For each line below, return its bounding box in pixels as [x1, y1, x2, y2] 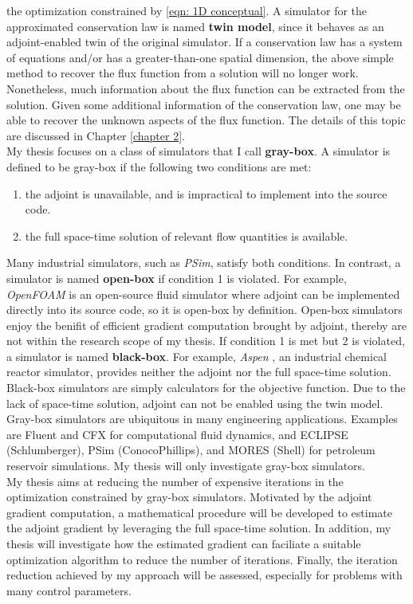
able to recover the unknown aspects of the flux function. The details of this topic [6, 112, 406, 128]
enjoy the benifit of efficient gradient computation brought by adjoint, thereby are [6, 316, 407, 333]
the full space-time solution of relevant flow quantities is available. [25, 227, 348, 244]
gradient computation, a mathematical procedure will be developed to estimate [6, 504, 392, 520]
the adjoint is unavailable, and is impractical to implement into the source [25, 185, 387, 202]
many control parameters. [6, 582, 132, 598]
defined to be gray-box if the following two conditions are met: [6, 158, 312, 175]
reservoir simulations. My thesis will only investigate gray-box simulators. [6, 457, 365, 474]
